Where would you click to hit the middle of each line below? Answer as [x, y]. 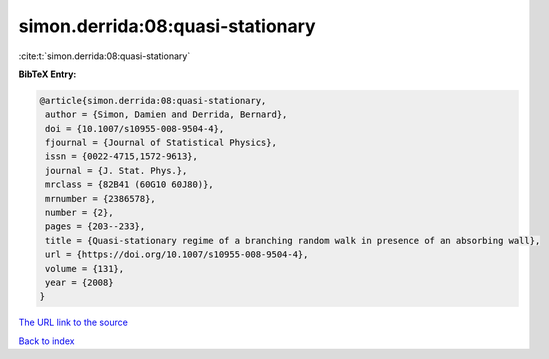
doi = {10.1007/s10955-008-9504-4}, [135, 128]
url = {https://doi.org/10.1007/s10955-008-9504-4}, [177, 254]
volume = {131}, [85, 268]
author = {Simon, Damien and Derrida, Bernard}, [166, 114]
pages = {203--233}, [95, 226]
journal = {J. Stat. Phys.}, [116, 170]
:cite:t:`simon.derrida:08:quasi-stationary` [104, 56]
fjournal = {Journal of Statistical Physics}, [161, 143]
